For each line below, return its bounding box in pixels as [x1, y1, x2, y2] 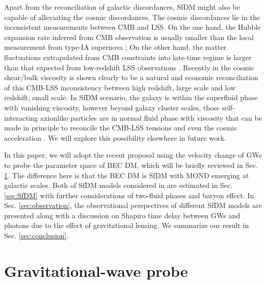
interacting [4, 112, 38, 123]
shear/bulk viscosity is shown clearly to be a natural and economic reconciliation [4, 72, 258, 83]
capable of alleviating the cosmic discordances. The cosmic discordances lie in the [4, 11, 260, 22]
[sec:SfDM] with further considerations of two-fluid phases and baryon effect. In [4, 190, 254, 200]
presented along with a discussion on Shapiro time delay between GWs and [4, 210, 240, 220]
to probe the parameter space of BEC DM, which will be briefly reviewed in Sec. [4, 159, 258, 170]
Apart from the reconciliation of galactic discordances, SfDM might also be [4, 2, 240, 12]
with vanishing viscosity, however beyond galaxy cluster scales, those [4, 102, 220, 112]
